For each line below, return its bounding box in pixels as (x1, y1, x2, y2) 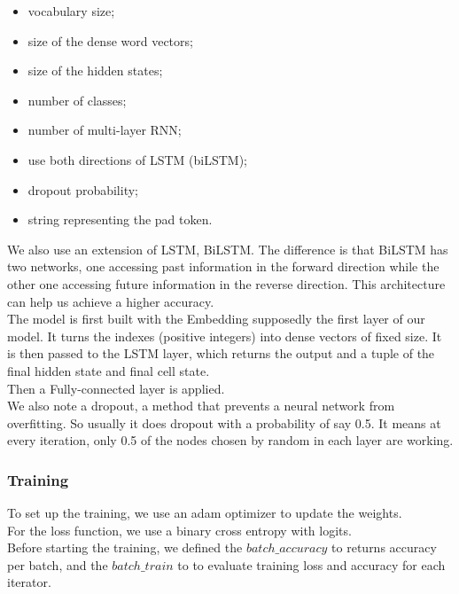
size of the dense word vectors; (27, 31, 193, 50)
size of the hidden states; (27, 61, 163, 80)
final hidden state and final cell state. (7, 361, 210, 379)
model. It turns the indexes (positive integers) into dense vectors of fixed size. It (7, 326, 442, 345)
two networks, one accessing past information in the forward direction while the (7, 257, 440, 276)
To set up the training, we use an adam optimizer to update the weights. (7, 504, 402, 522)
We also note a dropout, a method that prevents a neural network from (7, 396, 395, 415)
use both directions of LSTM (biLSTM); (27, 150, 247, 168)
